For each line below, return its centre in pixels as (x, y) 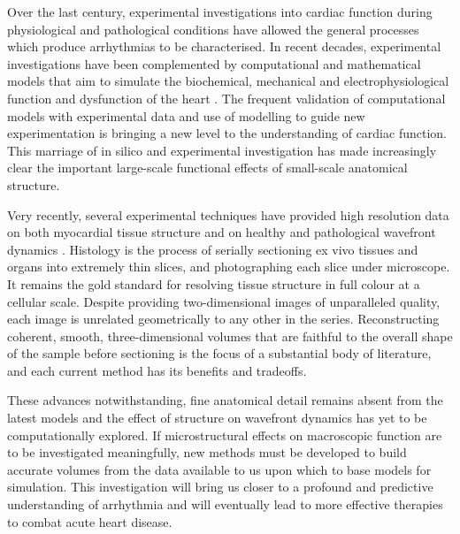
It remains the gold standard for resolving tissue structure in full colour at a (214, 283)
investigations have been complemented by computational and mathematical (214, 63)
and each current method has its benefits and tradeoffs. (157, 370)
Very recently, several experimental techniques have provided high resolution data (228, 214)
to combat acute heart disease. (90, 521)
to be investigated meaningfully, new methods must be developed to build (207, 452)
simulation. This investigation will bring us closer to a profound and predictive (220, 487)
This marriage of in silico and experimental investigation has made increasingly (222, 150)
